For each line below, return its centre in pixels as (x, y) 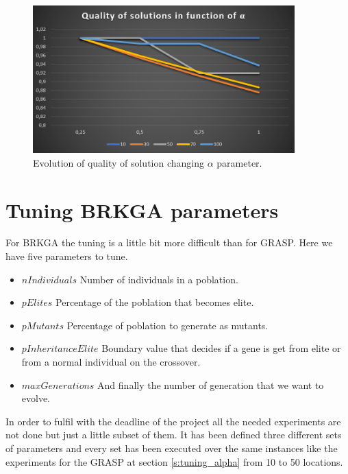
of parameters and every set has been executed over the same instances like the (172, 448)
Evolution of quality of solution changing (119, 162)
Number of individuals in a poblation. (159, 279)
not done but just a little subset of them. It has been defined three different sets (174, 435)
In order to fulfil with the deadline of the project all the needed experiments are (173, 421)
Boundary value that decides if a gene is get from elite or (221, 348)
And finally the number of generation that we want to (211, 384)
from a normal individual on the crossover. (111, 362)
